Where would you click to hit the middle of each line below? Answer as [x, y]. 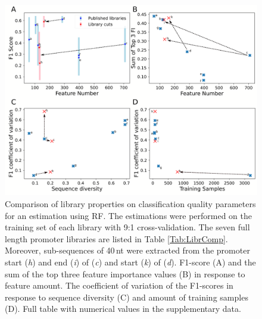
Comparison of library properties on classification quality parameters [130, 204]
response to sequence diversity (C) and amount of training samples [127, 297]
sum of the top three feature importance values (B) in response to [125, 273]
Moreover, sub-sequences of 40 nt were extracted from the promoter [127, 250]
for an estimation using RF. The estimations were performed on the [129, 215]
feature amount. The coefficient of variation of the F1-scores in [119, 285]
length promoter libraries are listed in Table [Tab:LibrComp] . [116, 238]
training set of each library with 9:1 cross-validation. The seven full [127, 227]
